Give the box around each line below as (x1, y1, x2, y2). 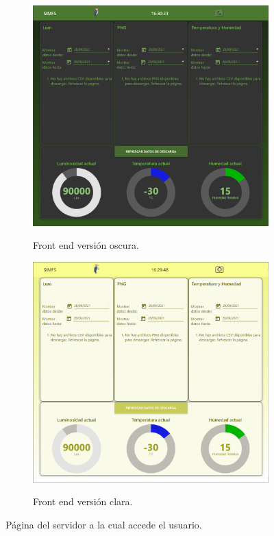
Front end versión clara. (33, 494, 133, 509)
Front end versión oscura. (33, 238, 139, 252)
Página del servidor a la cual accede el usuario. (5, 517, 202, 532)
